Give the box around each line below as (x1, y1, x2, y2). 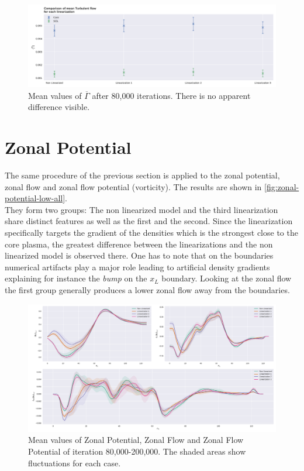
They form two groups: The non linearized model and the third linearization (5, 203, 278, 215)
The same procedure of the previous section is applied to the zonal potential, (5, 169, 280, 181)
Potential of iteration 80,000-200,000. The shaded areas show (28, 445, 246, 458)
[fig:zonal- (264, 180, 299, 192)
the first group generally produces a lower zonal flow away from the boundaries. (5, 284, 290, 296)
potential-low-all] (5, 192, 65, 204)
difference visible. (28, 101, 90, 113)
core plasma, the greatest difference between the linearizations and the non (5, 238, 273, 250)
